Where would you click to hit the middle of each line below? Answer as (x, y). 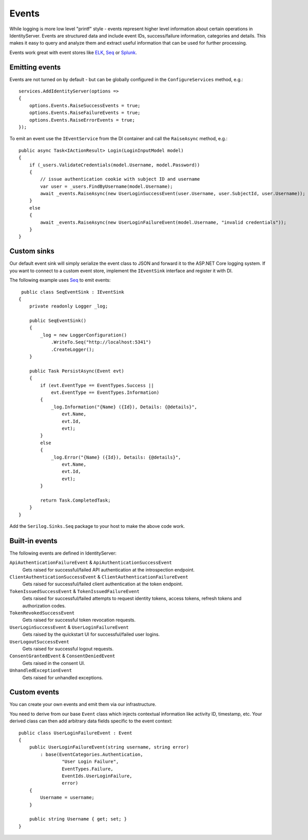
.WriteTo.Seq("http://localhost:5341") (101, 342)
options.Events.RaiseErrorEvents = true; (82, 120)
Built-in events (33, 541)
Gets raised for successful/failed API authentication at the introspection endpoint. (109, 569)
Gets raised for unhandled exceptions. (63, 677)
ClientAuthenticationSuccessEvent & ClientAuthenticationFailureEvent (99, 577)
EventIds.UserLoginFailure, (97, 776)
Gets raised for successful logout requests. (68, 649)
